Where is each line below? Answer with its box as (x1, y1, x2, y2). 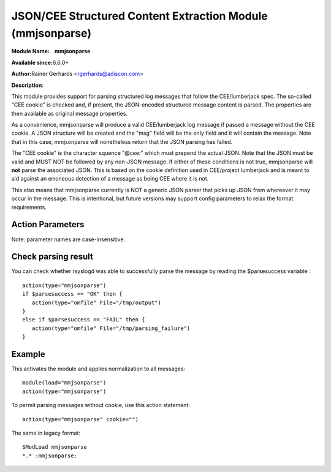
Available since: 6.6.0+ (11, 59, 69, 66)
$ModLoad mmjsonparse (22, 444, 87, 451)
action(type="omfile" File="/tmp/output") (31, 299, 162, 306)
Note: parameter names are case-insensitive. (11, 236, 126, 243)
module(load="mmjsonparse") (22, 380, 107, 386)
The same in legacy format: (11, 429, 81, 436)
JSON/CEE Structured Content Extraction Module (11, 9, 268, 23)
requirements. (11, 203, 47, 211)
